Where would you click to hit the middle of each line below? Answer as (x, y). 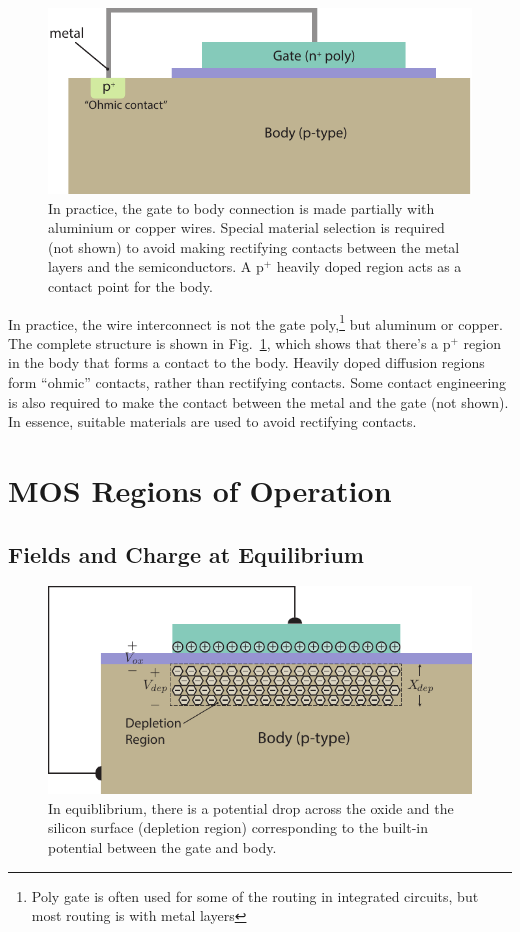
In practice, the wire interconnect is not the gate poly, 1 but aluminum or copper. (255, 322)
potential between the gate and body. (162, 846)
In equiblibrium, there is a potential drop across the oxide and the (251, 807)
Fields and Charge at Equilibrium (186, 553)
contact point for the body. (130, 286)
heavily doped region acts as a (369, 266)
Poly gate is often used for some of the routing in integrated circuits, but (255, 895)
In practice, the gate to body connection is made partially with (241, 207)
